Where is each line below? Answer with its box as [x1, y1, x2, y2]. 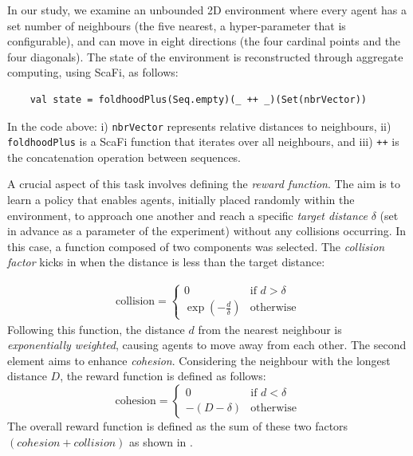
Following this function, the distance [7, 320, 185, 337]
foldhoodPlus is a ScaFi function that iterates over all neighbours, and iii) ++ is [7, 133, 399, 150]
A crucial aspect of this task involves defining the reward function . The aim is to [7, 175, 400, 192]
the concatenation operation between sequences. [7, 148, 242, 165]
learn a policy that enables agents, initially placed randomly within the [7, 191, 355, 208]
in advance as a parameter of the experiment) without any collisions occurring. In [7, 222, 407, 239]
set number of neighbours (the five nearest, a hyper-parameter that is [7, 17, 346, 33]
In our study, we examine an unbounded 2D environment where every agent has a [7, 2, 407, 18]
